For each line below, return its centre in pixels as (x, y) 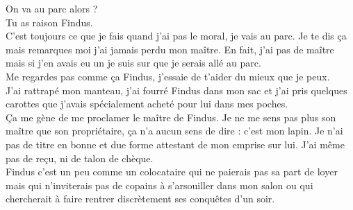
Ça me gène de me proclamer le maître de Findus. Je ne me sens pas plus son (171, 117)
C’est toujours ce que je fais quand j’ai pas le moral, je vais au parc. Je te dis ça (176, 36)
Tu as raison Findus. (49, 22)
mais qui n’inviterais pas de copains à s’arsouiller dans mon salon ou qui (159, 185)
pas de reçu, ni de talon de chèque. (80, 158)
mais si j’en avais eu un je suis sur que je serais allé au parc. (133, 63)
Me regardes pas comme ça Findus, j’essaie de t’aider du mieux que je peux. (168, 76)
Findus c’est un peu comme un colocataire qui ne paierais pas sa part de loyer (172, 172)
